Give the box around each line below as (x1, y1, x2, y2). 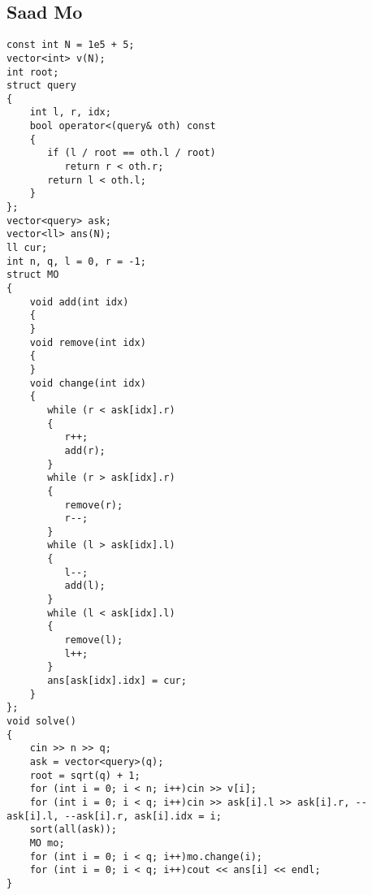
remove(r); (64, 499, 123, 511)
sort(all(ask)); (29, 824, 118, 836)
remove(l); (64, 634, 123, 646)
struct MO (6, 269, 59, 281)
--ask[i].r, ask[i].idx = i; (64, 810, 222, 822)
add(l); (64, 580, 106, 592)
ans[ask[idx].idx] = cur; (47, 675, 187, 687)
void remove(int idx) (29, 336, 146, 348)
